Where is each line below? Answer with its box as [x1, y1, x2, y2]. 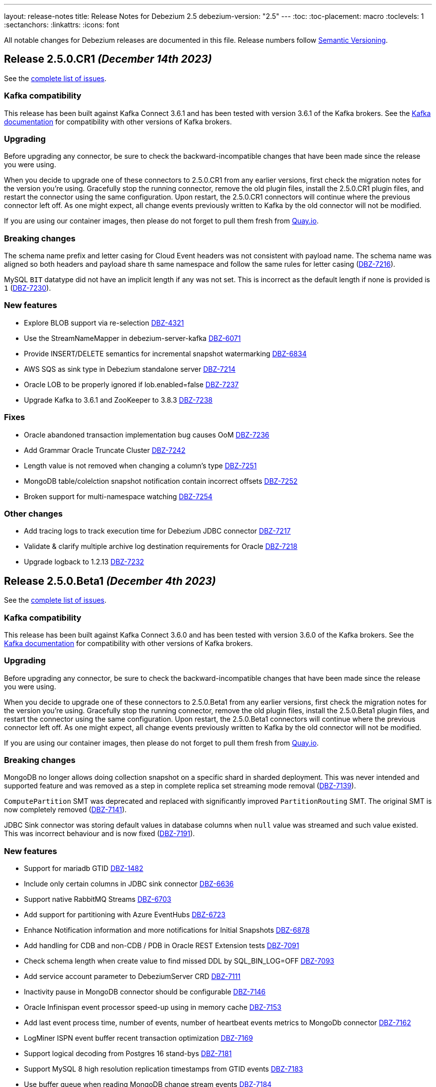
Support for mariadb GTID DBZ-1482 [24, 864, 143, 873]
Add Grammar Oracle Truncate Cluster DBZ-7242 [24, 445, 186, 454]
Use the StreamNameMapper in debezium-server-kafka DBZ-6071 [24, 333, 241, 342]
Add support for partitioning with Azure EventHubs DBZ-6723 [24, 910, 225, 919]
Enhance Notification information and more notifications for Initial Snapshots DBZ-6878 [24, 926, 310, 935]
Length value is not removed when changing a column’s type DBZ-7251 [24, 461, 257, 470]
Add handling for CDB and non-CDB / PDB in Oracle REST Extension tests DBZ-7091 [24, 941, 299, 950]
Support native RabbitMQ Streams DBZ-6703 [24, 895, 171, 904]
